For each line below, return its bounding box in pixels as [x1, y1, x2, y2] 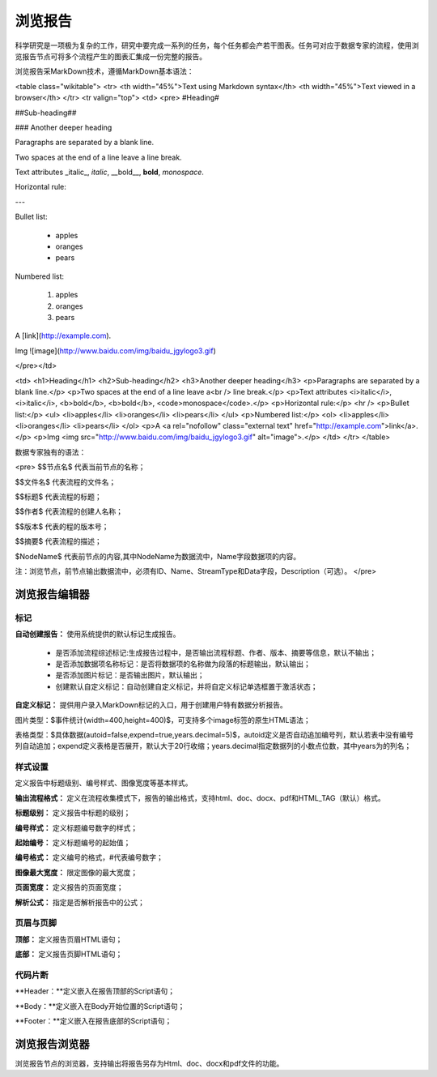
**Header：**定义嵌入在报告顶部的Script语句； [15, 986, 176, 996]
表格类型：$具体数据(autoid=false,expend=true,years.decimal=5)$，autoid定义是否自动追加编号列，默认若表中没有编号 [15, 729, 414, 739]
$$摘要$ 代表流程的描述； [15, 536, 102, 546]
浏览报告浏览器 [15, 1037, 90, 1051]
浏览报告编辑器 [15, 588, 90, 601]
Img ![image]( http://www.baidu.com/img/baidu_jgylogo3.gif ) [15, 345, 216, 356]
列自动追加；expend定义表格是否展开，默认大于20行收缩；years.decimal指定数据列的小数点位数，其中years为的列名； [15, 742, 412, 751]
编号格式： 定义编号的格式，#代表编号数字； [15, 853, 163, 862]
